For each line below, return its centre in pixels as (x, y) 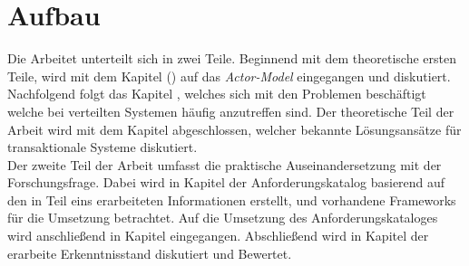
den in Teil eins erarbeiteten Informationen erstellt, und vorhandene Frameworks (232, 199)
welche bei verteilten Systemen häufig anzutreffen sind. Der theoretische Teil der (231, 111)
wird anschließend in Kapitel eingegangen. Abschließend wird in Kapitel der (218, 236)
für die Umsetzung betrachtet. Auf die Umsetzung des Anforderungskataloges (223, 218)
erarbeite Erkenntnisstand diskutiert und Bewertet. (150, 253)
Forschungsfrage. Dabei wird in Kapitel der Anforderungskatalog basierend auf (226, 182)
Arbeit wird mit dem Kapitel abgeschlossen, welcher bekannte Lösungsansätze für (234, 129)
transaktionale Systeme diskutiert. (103, 147)
